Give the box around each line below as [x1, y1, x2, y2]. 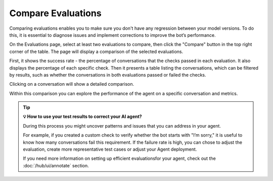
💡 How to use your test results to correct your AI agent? [23, 113, 142, 119]
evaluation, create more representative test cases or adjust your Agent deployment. [23, 146, 197, 152]
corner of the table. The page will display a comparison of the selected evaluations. [9, 48, 184, 54]
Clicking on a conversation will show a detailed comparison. [9, 81, 134, 87]
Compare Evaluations [9, 8, 102, 19]
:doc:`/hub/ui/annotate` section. [23, 162, 89, 168]
